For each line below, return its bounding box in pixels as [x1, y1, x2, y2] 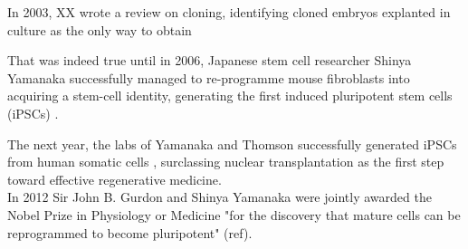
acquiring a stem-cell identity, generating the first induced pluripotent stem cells [7, 86, 453, 105]
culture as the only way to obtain [7, 20, 192, 39]
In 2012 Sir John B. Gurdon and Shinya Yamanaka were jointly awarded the [7, 187, 432, 206]
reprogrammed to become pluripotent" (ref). [7, 223, 253, 242]
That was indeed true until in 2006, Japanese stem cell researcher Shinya [7, 51, 412, 70]
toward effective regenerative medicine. [7, 169, 222, 188]
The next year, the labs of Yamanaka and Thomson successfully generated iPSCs [7, 134, 457, 153]
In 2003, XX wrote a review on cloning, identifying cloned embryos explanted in [7, 3, 451, 21]
